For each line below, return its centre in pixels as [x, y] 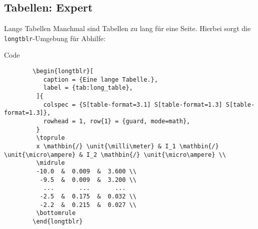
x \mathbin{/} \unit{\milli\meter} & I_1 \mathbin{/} [127, 146]
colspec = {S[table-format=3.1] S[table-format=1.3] [133, 104]
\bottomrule [56, 213]
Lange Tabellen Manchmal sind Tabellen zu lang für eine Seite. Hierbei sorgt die [127, 28]
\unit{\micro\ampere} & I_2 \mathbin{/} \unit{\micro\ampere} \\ [115, 155]
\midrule [50, 163]
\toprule [50, 138]
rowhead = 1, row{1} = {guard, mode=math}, [117, 121]
